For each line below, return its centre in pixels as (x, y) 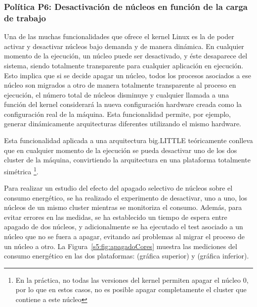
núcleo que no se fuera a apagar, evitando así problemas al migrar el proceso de (125, 236)
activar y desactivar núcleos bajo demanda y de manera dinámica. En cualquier (124, 46)
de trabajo (25, 18)
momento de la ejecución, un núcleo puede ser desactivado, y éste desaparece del (126, 56)
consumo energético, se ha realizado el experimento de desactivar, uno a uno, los (126, 197)
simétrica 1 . (21, 170)
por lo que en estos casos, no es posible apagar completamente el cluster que (131, 289)
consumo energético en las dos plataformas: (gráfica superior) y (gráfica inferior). (127, 256)
